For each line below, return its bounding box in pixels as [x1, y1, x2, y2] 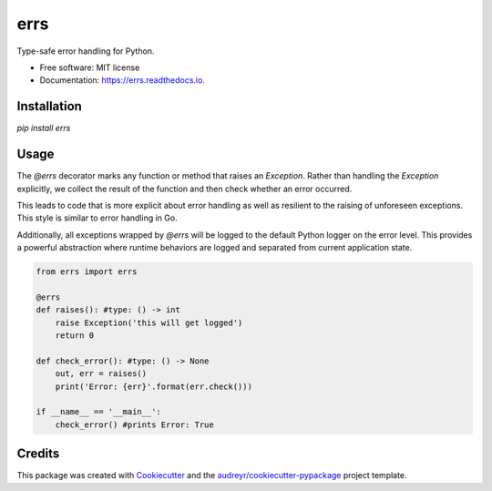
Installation [16, 98, 82, 114]
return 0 [55, 331, 95, 341]
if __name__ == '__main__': [36, 406, 161, 417]
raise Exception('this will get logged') [55, 317, 243, 328]
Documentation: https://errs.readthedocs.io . [39, 75, 205, 86]
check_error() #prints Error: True [55, 419, 214, 430]
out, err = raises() [55, 369, 148, 379]
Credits [16, 446, 60, 462]
